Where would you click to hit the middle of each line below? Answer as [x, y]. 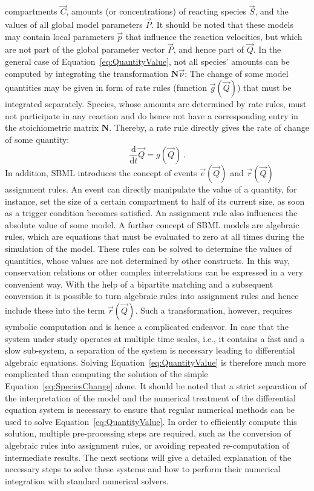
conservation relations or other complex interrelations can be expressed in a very [154, 272]
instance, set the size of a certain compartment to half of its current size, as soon [155, 201]
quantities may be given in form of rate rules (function [106, 87]
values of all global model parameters [74, 25]
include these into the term [55, 310]
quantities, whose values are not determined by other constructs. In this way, [148, 260]
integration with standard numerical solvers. [87, 480]
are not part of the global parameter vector [85, 49]
